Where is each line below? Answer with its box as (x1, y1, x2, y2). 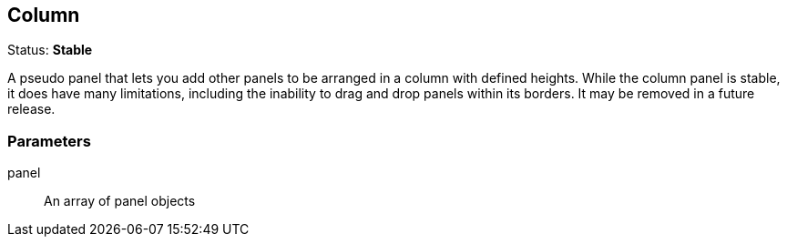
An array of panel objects (44, 193, 196, 209)
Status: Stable (7, 42, 93, 58)
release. (7, 101, 56, 117)
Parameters (7, 131, 91, 150)
